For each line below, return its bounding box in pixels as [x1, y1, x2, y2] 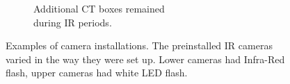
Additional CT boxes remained [33, 1, 165, 15]
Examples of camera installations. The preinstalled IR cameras [6, 38, 273, 53]
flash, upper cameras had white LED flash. [6, 65, 188, 80]
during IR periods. [33, 15, 112, 29]
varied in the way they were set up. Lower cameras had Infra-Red [6, 51, 285, 66]
